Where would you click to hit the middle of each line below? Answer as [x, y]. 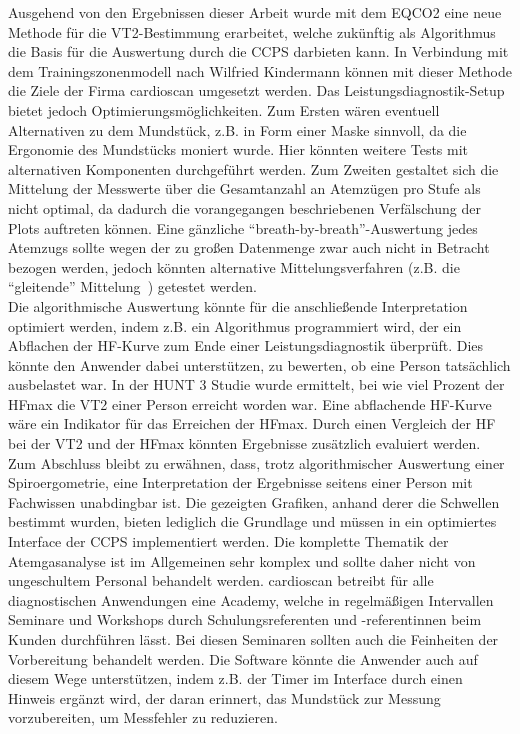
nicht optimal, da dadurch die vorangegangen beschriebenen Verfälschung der [244, 207]
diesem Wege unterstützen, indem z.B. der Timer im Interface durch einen [235, 678]
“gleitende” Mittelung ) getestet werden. [132, 286]
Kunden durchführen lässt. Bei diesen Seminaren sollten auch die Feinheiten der [253, 639]
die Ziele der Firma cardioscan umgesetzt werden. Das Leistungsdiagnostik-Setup [256, 90]
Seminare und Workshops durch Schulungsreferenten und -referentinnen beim [245, 619]
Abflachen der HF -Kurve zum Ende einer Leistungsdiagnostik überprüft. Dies [246, 345]
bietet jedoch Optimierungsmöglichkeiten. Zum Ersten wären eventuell [224, 109]
